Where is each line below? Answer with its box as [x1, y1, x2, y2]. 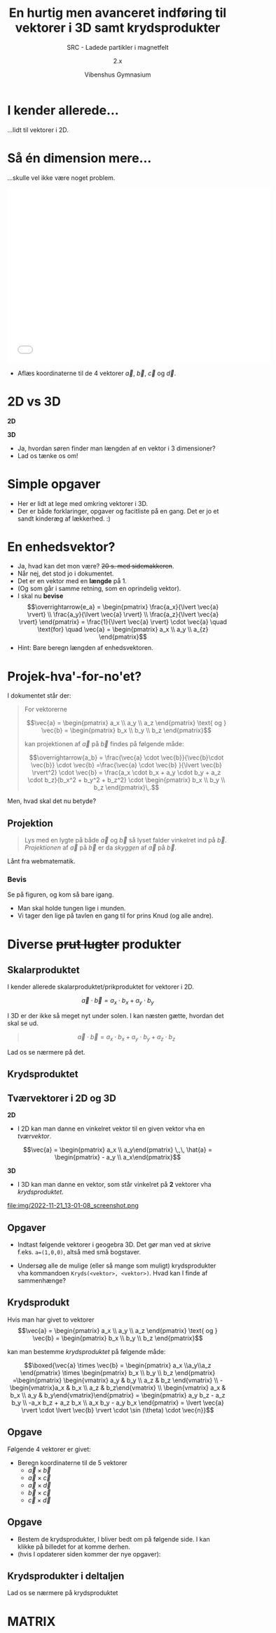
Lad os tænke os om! [17, 451, 78, 460]
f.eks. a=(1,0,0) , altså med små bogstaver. [17, 1248, 142, 1256]
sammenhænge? [17, 1277, 67, 1285]
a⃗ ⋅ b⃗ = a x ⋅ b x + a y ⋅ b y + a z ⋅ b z [77, 1033, 176, 1043]
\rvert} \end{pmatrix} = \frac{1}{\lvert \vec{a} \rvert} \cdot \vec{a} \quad [18, 618, 228, 626]
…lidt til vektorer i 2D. [7, 125, 69, 134]
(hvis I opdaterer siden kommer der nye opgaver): [17, 1549, 161, 1558]
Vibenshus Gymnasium [84, 70, 151, 79]
